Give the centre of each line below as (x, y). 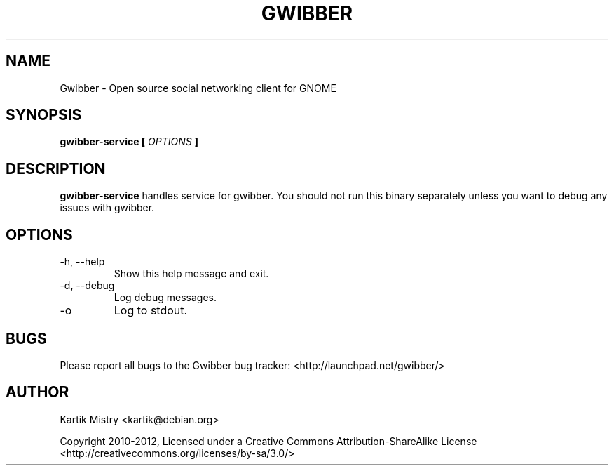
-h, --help (82, 262)
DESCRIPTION (56, 168)
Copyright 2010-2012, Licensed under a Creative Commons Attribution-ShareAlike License (268, 441)
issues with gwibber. (107, 208)
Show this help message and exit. (191, 274)
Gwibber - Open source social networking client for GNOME (198, 88)
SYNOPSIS (44, 115)
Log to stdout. (151, 311)
